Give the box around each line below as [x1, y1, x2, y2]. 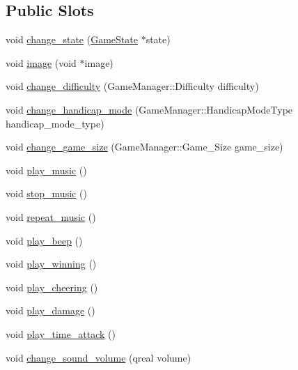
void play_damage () [6, 303, 95, 318]
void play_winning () [6, 256, 97, 271]
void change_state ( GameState [6, 32, 138, 47]
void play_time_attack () [6, 326, 116, 341]
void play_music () [6, 162, 87, 177]
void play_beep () [6, 233, 83, 247]
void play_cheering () [6, 279, 98, 294]
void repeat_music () [6, 209, 96, 224]
